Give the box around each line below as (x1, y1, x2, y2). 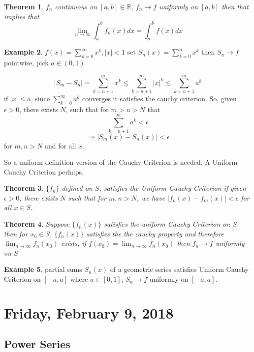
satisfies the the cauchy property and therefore (86, 228, 224, 238)
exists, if (61, 238, 86, 248)
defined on (62, 183, 93, 193)
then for (4, 228, 28, 238)
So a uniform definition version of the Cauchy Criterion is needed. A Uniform (4, 157, 238, 167)
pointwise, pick (4, 58, 49, 68)
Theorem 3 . (4, 183, 44, 193)
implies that (4, 11, 39, 21)
